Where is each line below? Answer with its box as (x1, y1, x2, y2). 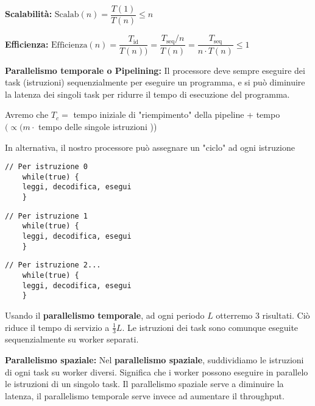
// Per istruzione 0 (5, 162, 88, 172)
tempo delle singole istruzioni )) (38, 120, 157, 132)
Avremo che (5, 108, 49, 121)
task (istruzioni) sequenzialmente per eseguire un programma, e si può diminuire (5, 76, 305, 89)
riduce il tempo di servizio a (5, 321, 110, 333)
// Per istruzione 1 (5, 211, 88, 220)
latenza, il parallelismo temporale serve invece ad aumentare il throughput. (5, 389, 285, 402)
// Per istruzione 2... (5, 261, 101, 270)
